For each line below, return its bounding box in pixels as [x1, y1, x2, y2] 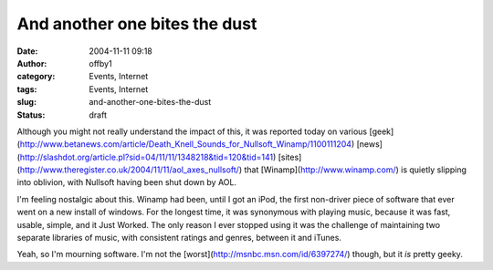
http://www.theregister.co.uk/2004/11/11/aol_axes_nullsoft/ [19, 164, 239, 175]
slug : [16, 97, 37, 108]
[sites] [278, 151, 302, 162]
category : [16, 71, 56, 82]
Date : [16, 46, 38, 57]
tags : [16, 83, 37, 95]
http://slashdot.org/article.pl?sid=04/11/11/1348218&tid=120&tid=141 [19, 151, 274, 162]
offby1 [89, 57, 113, 68]
